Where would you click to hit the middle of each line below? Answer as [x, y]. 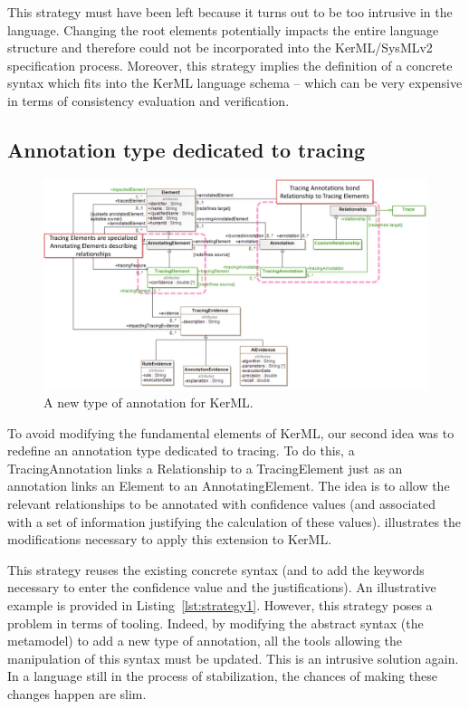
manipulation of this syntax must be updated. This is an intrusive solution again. [233, 658]
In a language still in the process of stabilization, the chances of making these [222, 676]
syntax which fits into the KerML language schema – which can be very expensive [235, 83]
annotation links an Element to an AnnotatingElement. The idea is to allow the [229, 486]
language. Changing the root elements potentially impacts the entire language [223, 29]
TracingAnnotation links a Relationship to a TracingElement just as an [205, 468]
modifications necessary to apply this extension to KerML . [170, 539]
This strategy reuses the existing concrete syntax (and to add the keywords [216, 569]
